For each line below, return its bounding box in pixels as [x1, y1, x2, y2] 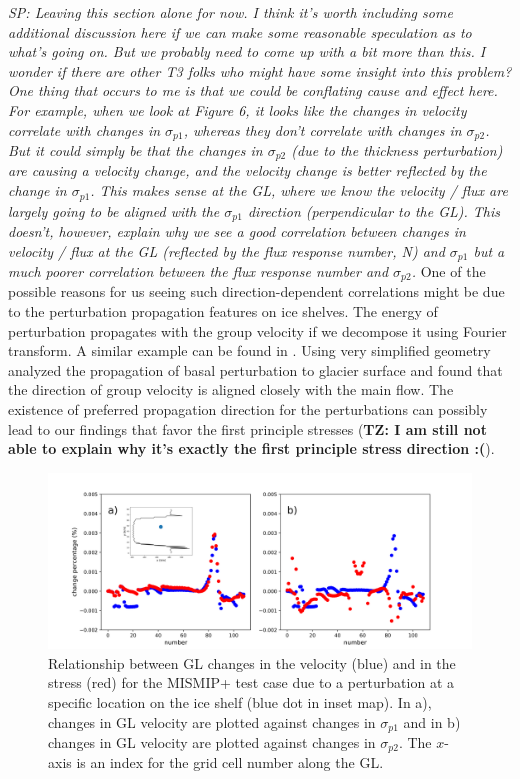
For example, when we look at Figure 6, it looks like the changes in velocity [8, 99, 467, 120]
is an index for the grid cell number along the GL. [76, 752, 384, 773]
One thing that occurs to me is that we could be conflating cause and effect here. [8, 80, 498, 101]
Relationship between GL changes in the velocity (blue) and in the [48, 652, 456, 673]
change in [8, 180, 67, 201]
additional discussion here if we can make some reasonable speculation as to [8, 21, 472, 42]
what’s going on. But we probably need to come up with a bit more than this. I [8, 41, 486, 62]
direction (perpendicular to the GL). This [247, 200, 501, 221]
